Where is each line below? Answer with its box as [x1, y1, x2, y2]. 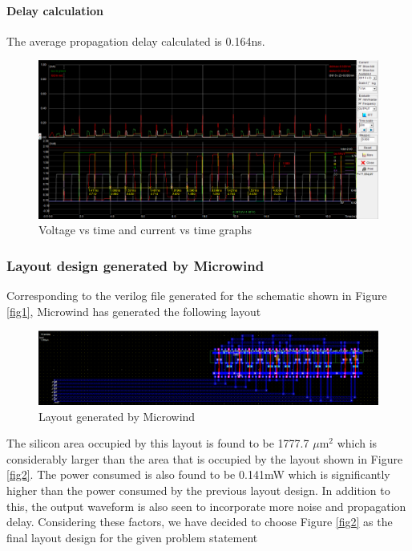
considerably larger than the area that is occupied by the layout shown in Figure [6, 450, 403, 467]
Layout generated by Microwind [38, 407, 196, 424]
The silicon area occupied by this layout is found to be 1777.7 [6, 435, 309, 452]
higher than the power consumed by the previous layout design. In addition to [6, 481, 390, 498]
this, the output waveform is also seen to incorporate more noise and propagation [6, 497, 406, 514]
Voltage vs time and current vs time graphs [38, 221, 252, 238]
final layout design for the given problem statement [6, 529, 258, 545]
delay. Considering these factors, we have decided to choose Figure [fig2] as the [6, 513, 393, 530]
